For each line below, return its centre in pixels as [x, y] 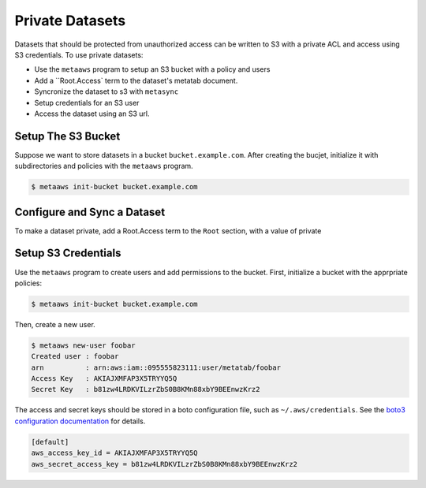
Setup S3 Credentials [68, 253]
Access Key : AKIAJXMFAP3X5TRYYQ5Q [104, 379]
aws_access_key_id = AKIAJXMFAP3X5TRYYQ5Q [114, 453]
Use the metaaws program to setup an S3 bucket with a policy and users [152, 69]
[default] [50, 442]
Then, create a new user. [55, 324]
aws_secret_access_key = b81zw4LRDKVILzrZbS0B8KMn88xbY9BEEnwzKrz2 [164, 464]
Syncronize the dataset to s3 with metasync [106, 91]
